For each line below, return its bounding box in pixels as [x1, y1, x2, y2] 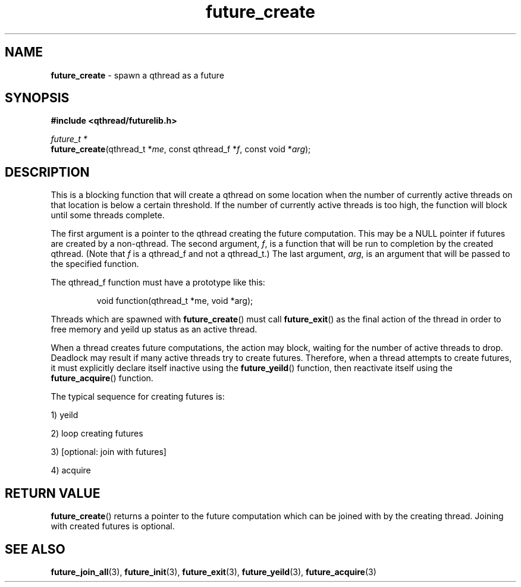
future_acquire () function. [51, 373, 153, 384]
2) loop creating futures [51, 428, 143, 439]
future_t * [51, 134, 87, 145]
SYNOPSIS [5, 90, 70, 106]
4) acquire [51, 465, 91, 476]
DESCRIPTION [5, 164, 90, 180]
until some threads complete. [51, 210, 165, 221]
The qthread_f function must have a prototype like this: [51, 277, 265, 288]
